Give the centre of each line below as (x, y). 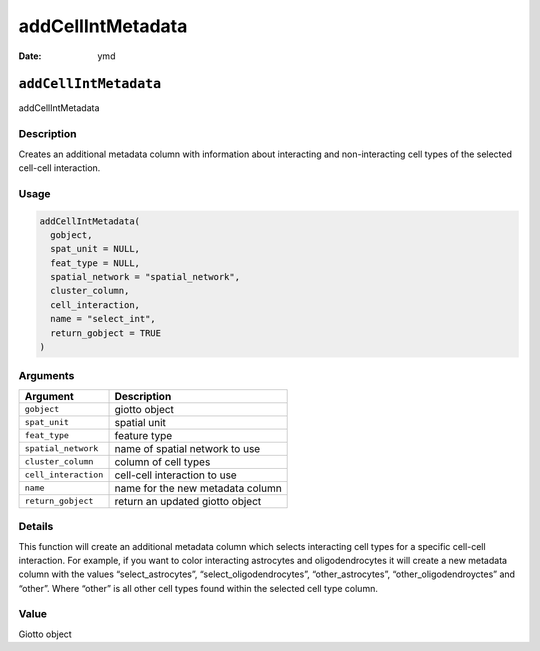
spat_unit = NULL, (95, 249)
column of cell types (162, 462)
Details (36, 527)
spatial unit (140, 422)
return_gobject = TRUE (106, 333)
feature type (143, 435)
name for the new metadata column (198, 488)
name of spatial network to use (187, 448)
